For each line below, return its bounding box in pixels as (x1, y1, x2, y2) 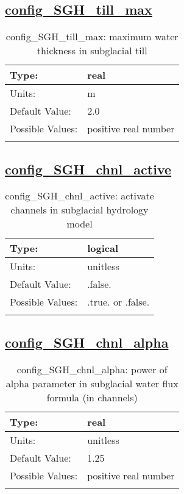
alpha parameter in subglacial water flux (5, 376, 179, 390)
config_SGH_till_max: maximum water (5, 29, 179, 44)
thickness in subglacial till (37, 43, 147, 58)
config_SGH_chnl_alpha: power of (16, 362, 168, 376)
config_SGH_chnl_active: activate (5, 188, 154, 203)
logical (87, 241, 118, 256)
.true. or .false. (87, 295, 150, 309)
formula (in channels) (46, 390, 138, 404)
